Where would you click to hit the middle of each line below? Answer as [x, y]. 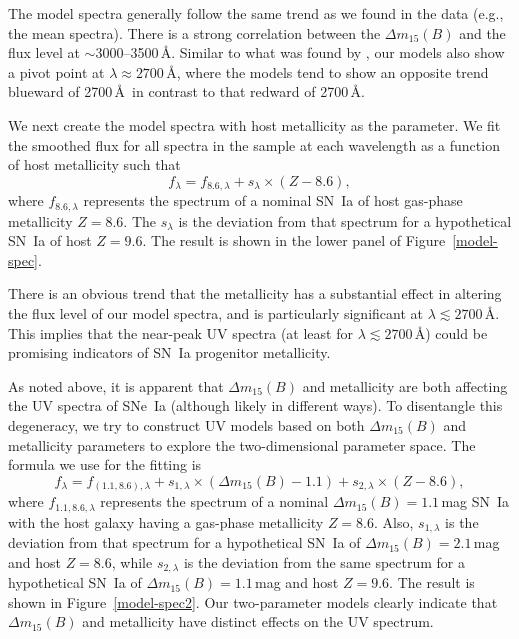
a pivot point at [56, 71]
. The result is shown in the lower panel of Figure [294, 240]
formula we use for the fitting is [105, 464]
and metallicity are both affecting [405, 385]
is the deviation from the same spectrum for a [324, 561]
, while [132, 561]
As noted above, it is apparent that [116, 385]
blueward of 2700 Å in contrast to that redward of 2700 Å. [186, 91]
